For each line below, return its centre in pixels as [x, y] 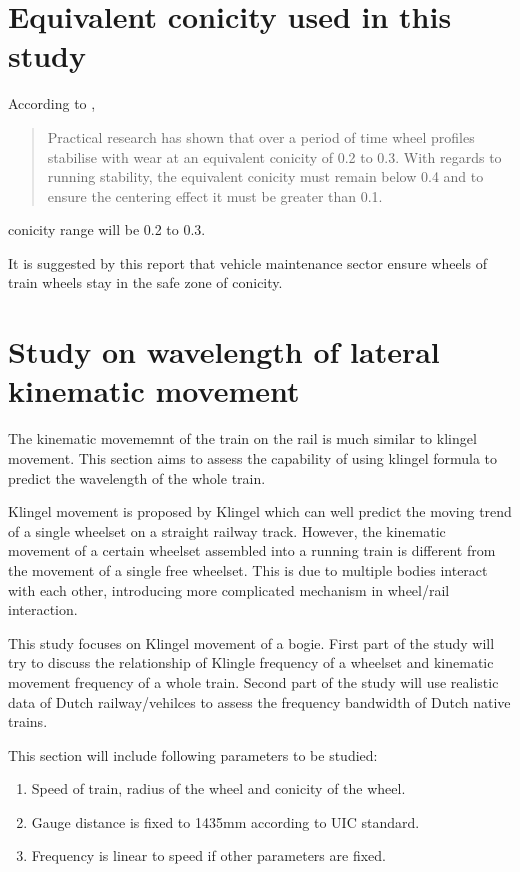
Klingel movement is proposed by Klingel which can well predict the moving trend [260, 511]
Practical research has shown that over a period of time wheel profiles [261, 136]
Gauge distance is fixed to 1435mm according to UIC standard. [225, 821]
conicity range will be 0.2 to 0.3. [107, 229]
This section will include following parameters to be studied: [193, 754]
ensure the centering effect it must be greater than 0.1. [215, 195]
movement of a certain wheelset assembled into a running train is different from [252, 550]
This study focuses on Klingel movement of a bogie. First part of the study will [251, 642]
